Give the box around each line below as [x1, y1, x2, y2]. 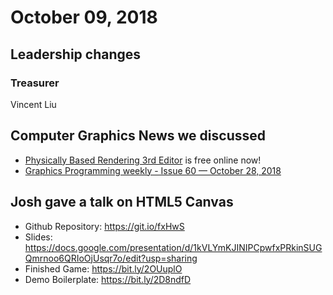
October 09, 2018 [10, 6, 158, 29]
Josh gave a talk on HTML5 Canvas [10, 194, 234, 211]
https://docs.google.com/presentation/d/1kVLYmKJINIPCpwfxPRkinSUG [24, 241, 323, 253]
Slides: [24, 231, 53, 243]
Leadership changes [10, 46, 142, 63]
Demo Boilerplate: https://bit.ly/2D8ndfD [24, 273, 192, 285]
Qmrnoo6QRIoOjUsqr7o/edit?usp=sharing [24, 252, 198, 264]
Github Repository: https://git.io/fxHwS [24, 220, 185, 232]
